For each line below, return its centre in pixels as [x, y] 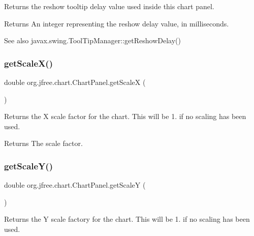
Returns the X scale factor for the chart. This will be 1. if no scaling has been [125, 116]
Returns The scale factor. [43, 143]
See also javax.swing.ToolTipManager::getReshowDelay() [92, 40]
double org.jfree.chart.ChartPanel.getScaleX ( [75, 82]
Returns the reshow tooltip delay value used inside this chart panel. [109, 6]
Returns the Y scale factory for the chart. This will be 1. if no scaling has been [127, 219]
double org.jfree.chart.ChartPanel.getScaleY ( [75, 185]
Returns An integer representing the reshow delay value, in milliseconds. [117, 23]
